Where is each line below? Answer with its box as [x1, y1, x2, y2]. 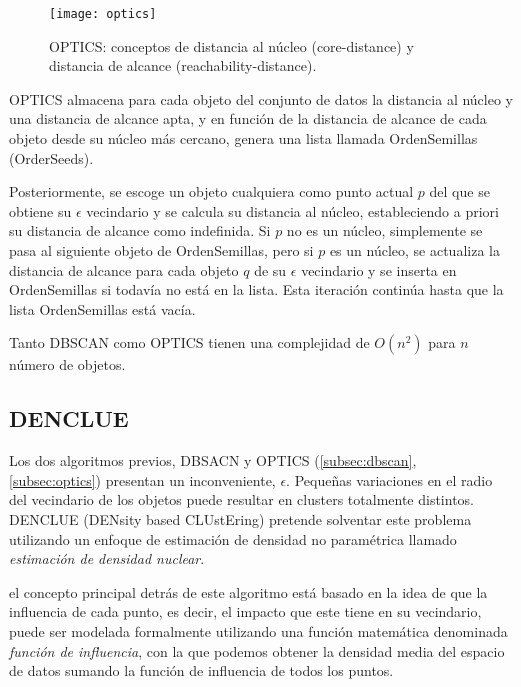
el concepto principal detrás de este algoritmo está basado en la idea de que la [9, 581, 488, 602]
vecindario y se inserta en [301, 259, 457, 280]
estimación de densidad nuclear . [9, 548, 205, 569]
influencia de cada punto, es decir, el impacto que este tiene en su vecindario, [9, 601, 482, 622]
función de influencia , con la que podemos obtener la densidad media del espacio [9, 640, 505, 661]
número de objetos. [9, 354, 126, 375]
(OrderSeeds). [9, 147, 94, 168]
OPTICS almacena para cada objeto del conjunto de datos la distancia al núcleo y [9, 88, 513, 109]
